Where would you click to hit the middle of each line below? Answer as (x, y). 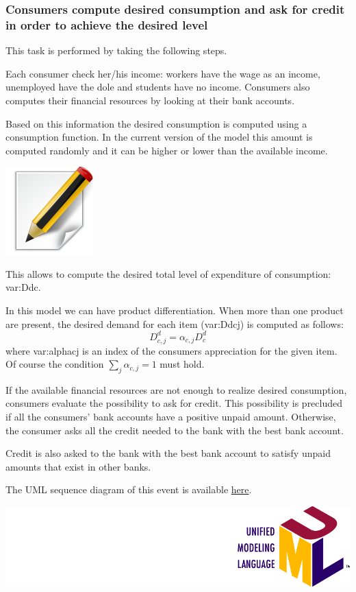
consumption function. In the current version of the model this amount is (159, 137)
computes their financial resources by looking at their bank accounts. (150, 100)
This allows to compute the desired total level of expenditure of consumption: (168, 273)
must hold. (182, 364)
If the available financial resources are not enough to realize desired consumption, (176, 389)
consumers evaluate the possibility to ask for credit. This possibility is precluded (174, 403)
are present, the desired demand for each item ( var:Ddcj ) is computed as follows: (175, 323)
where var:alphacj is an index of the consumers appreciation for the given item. (171, 350)
